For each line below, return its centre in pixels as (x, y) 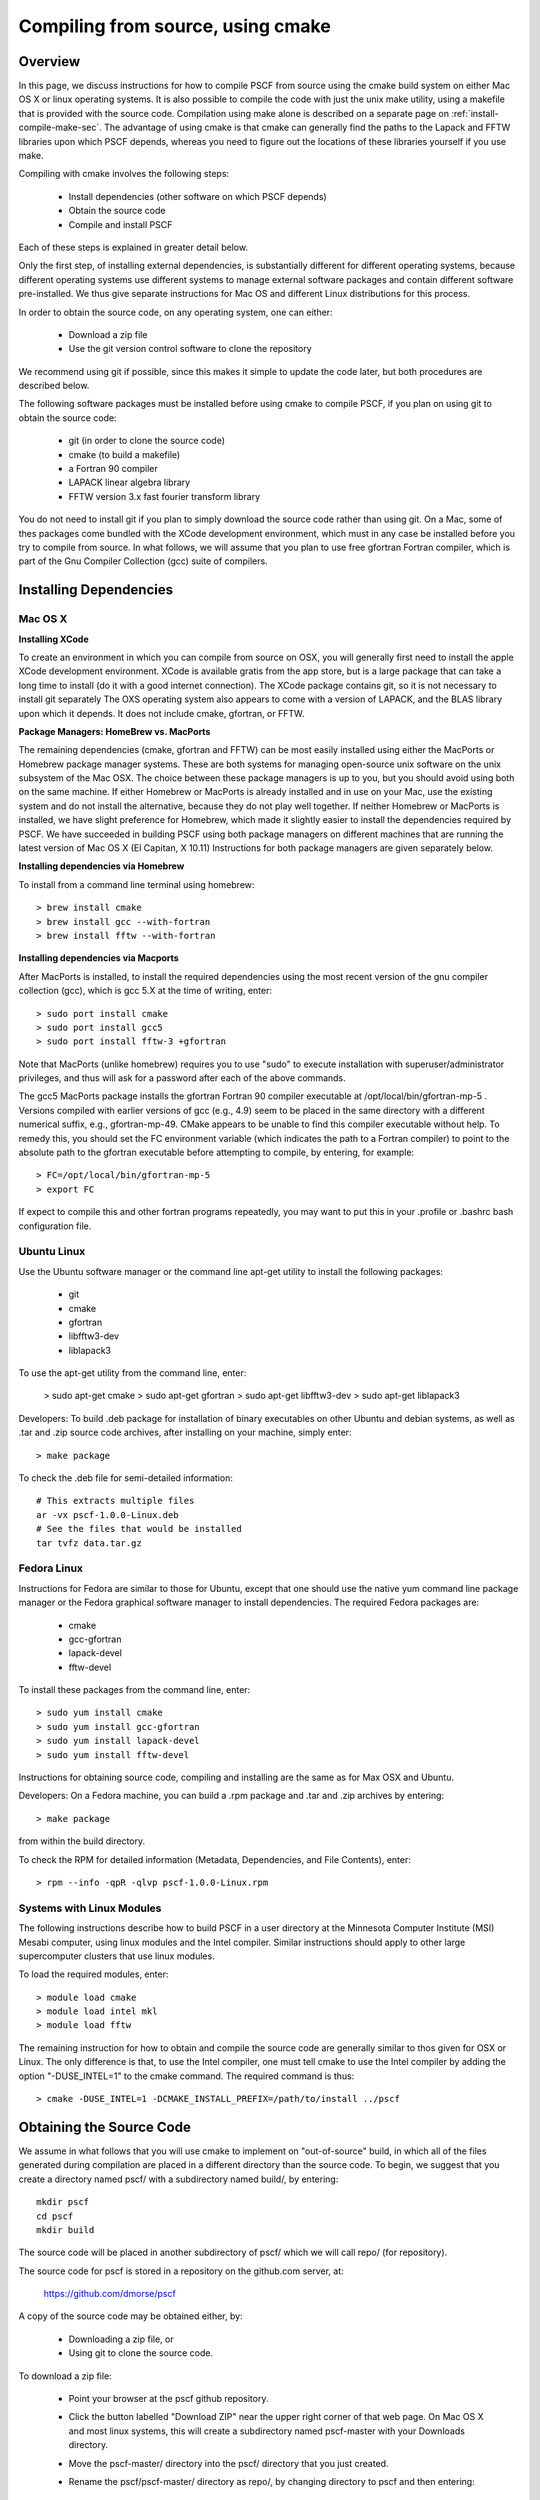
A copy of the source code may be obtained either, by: (131, 2316)
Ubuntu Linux (52, 1252)
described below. (54, 386)
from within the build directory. (81, 1841)
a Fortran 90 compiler (113, 469)
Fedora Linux (51, 1568)
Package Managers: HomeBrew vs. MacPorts (114, 731)
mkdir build (65, 2229)
